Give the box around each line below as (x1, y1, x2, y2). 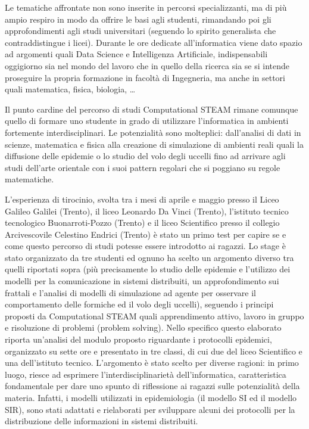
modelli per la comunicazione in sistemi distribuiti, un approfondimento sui (5, 275, 279, 287)
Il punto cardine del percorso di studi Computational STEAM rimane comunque (5, 102, 298, 115)
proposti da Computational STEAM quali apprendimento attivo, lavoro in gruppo (5, 309, 304, 322)
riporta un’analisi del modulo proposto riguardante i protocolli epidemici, (5, 333, 272, 346)
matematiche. (5, 173, 54, 185)
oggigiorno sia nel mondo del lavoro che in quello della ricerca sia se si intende (5, 59, 289, 71)
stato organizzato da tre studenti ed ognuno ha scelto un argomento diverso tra (5, 251, 294, 263)
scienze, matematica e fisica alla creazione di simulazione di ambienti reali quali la (5, 138, 304, 150)
